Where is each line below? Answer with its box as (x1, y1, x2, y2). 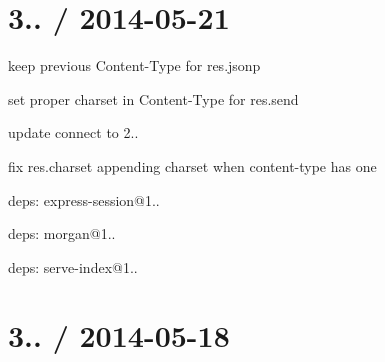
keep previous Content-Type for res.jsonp (8, 55, 261, 76)
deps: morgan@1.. (8, 223, 116, 244)
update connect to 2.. (8, 122, 139, 143)
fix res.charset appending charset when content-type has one (8, 155, 377, 176)
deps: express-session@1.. (8, 189, 160, 210)
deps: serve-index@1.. (8, 256, 138, 277)
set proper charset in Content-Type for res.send (8, 88, 299, 109)
